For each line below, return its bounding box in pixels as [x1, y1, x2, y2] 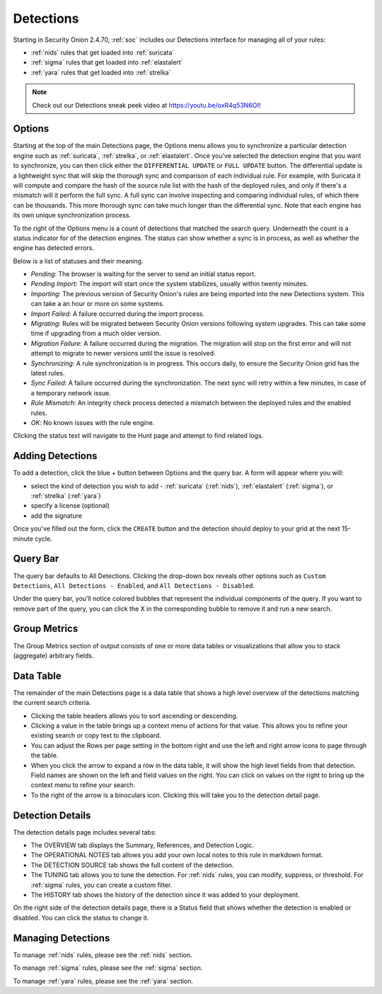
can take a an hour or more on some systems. [30, 300, 165, 308]
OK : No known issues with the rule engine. [30, 418, 155, 427]
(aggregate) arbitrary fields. [13, 651, 94, 660]
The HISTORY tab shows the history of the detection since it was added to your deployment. [30, 891, 300, 899]
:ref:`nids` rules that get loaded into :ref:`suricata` [30, 48, 175, 57]
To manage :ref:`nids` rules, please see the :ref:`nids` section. [13, 950, 192, 959]
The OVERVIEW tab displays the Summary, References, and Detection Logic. [30, 841, 254, 849]
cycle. [34, 534, 52, 543]
